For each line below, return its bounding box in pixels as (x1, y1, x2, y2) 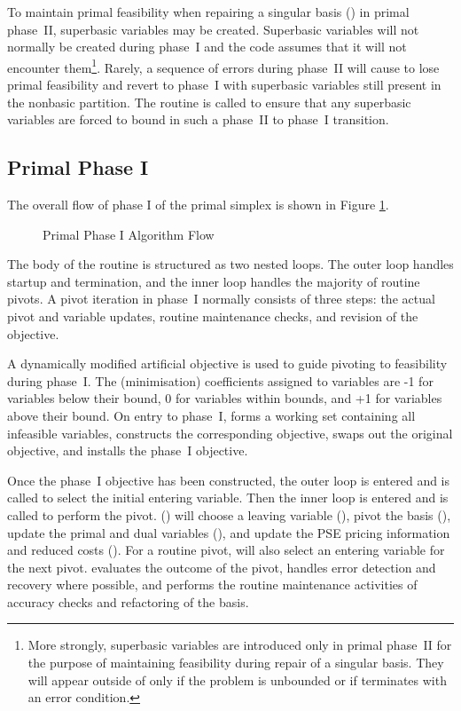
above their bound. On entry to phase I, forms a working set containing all (7, 406, 416, 424)
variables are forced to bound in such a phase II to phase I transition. (7, 110, 389, 129)
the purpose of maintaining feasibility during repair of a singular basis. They (27, 653, 444, 672)
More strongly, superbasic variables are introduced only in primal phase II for (27, 636, 452, 654)
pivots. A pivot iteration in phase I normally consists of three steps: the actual (7, 289, 435, 308)
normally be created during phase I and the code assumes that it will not (7, 37, 407, 56)
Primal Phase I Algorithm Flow (43, 225, 215, 243)
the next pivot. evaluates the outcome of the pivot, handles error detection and (7, 557, 436, 576)
